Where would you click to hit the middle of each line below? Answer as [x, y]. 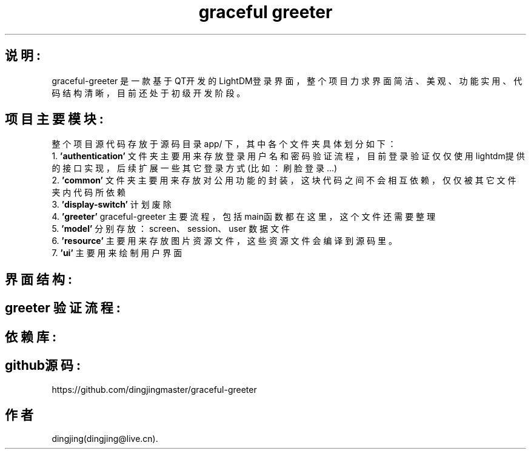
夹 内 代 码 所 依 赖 [89, 192]
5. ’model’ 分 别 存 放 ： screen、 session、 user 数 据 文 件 [171, 229]
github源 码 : [43, 366]
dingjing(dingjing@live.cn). [105, 439]
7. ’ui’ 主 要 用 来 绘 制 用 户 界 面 [117, 253]
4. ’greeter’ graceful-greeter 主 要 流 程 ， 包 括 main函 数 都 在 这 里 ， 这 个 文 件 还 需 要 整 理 [244, 217]
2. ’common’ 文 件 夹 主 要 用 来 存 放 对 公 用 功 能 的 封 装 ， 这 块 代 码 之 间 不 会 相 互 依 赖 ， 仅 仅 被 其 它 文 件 [284, 180]
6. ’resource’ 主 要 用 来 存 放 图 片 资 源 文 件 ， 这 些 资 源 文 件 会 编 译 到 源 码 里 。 [225, 241]
